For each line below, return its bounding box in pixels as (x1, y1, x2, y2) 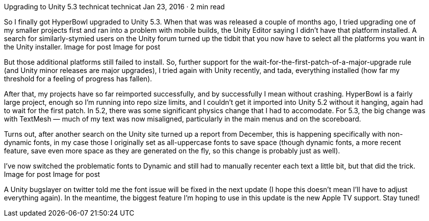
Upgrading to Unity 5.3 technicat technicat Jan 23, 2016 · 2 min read (4, 2, 225, 11)
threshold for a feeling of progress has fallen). (4, 74, 152, 83)
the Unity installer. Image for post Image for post (4, 43, 161, 51)
